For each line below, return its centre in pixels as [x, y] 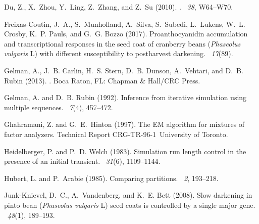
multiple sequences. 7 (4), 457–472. [59, 107]
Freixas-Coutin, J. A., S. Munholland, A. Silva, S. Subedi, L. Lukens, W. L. [125, 24]
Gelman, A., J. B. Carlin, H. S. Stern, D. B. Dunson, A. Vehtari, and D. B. [124, 70]
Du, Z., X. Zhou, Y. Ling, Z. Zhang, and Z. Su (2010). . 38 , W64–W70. [119, 7]
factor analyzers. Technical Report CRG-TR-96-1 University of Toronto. [116, 134]
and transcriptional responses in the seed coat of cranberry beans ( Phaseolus [122, 43]
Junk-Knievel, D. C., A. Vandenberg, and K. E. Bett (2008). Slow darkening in [128, 195]
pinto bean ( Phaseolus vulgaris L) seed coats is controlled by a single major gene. [130, 205]
